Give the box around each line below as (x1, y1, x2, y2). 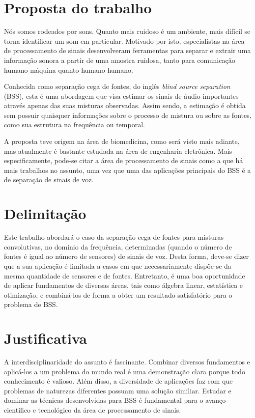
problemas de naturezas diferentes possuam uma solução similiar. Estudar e (4, 385, 231, 395)
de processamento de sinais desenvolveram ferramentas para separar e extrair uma (4, 45, 251, 56)
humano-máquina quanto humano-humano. (4, 64, 133, 75)
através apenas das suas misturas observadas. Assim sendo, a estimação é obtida (4, 100, 246, 111)
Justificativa (4, 328, 87, 348)
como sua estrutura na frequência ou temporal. (4, 119, 145, 130)
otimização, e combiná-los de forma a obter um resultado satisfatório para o (4, 289, 232, 300)
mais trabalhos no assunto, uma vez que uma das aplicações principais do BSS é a (4, 165, 251, 175)
